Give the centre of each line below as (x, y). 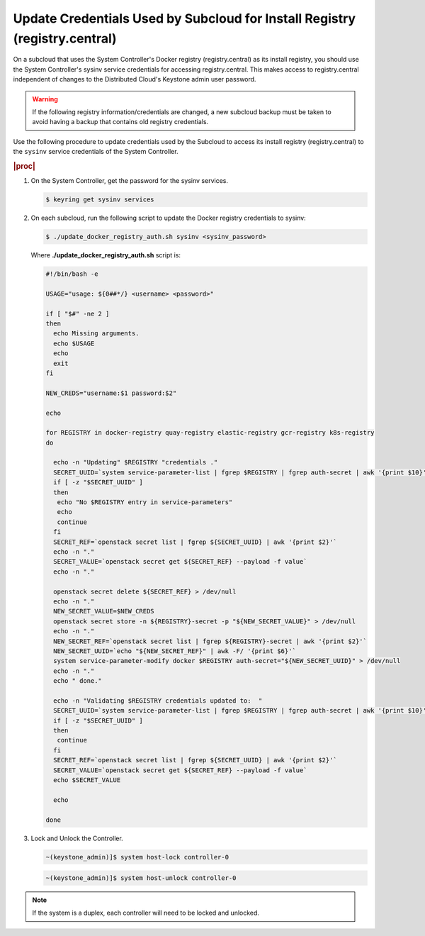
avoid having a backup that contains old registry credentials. (120, 122)
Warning (45, 99)
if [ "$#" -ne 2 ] (78, 313)
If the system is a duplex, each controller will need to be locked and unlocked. (146, 913)
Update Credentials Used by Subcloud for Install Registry (185, 18)
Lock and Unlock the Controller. (77, 838)
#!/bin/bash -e (72, 274)
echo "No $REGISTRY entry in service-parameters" (145, 502)
